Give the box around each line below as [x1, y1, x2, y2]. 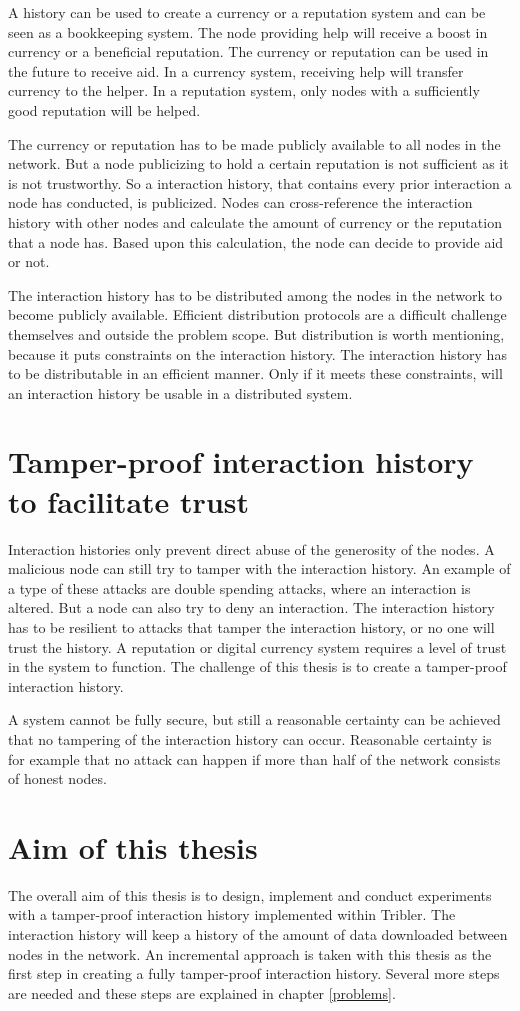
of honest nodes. [8, 768, 107, 789]
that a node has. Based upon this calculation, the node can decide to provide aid [8, 231, 504, 252]
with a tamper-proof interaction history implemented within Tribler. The [8, 904, 456, 925]
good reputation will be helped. [8, 99, 201, 120]
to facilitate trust [8, 480, 249, 521]
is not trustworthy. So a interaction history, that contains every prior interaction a [8, 172, 512, 193]
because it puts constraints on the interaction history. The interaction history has [8, 343, 507, 364]
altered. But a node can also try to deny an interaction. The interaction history [8, 597, 495, 618]
